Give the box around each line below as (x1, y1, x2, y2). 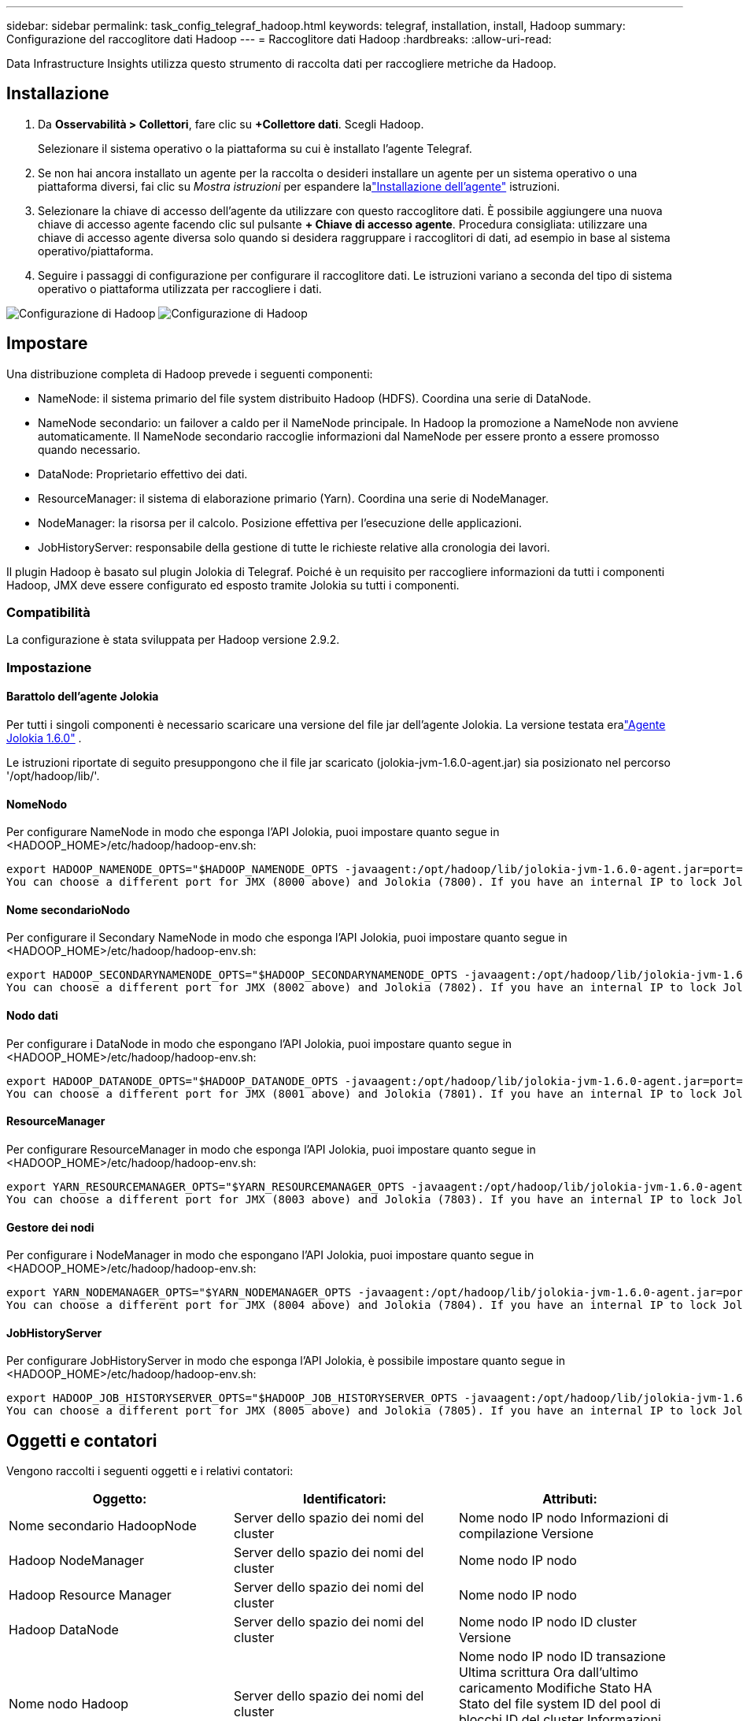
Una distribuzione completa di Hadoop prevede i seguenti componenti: (6, 366, 373, 381)
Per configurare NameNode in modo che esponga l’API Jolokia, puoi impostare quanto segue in (6, 825, 500, 839)
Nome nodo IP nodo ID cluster (458, 1614, 638, 1630)
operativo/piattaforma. (38, 243, 153, 258)
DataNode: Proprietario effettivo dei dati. (38, 466, 248, 481)
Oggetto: (92, 1491, 147, 1507)
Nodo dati (6, 1009, 58, 1023)
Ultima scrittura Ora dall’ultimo (458, 1664, 638, 1681)
